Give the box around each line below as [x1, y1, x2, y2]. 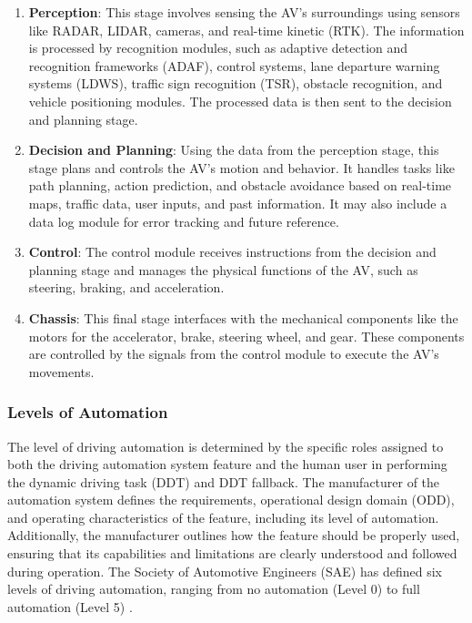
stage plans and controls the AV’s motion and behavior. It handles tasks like [28, 158, 455, 177]
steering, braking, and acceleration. [28, 278, 225, 297]
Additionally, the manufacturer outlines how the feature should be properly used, [7, 526, 460, 545]
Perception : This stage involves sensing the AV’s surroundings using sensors [28, 3, 460, 21]
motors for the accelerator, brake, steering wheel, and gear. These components [28, 326, 465, 345]
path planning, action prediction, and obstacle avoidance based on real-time [28, 176, 452, 195]
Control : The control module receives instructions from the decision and [28, 242, 437, 261]
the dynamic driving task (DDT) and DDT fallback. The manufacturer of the [7, 472, 440, 491]
